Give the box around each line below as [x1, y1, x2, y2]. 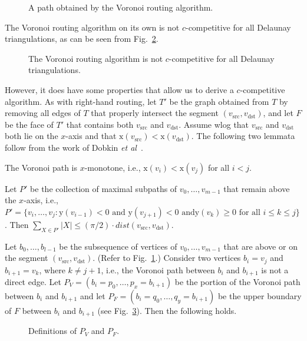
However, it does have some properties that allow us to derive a [5, 83, 234, 95]
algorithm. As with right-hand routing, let [5, 95, 157, 107]
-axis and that [65, 130, 117, 142]
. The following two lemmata [191, 130, 295, 142]
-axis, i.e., [24, 194, 58, 206]
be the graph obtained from [169, 95, 269, 107]
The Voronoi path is [5, 161, 78, 173]
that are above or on [223, 240, 298, 252]
